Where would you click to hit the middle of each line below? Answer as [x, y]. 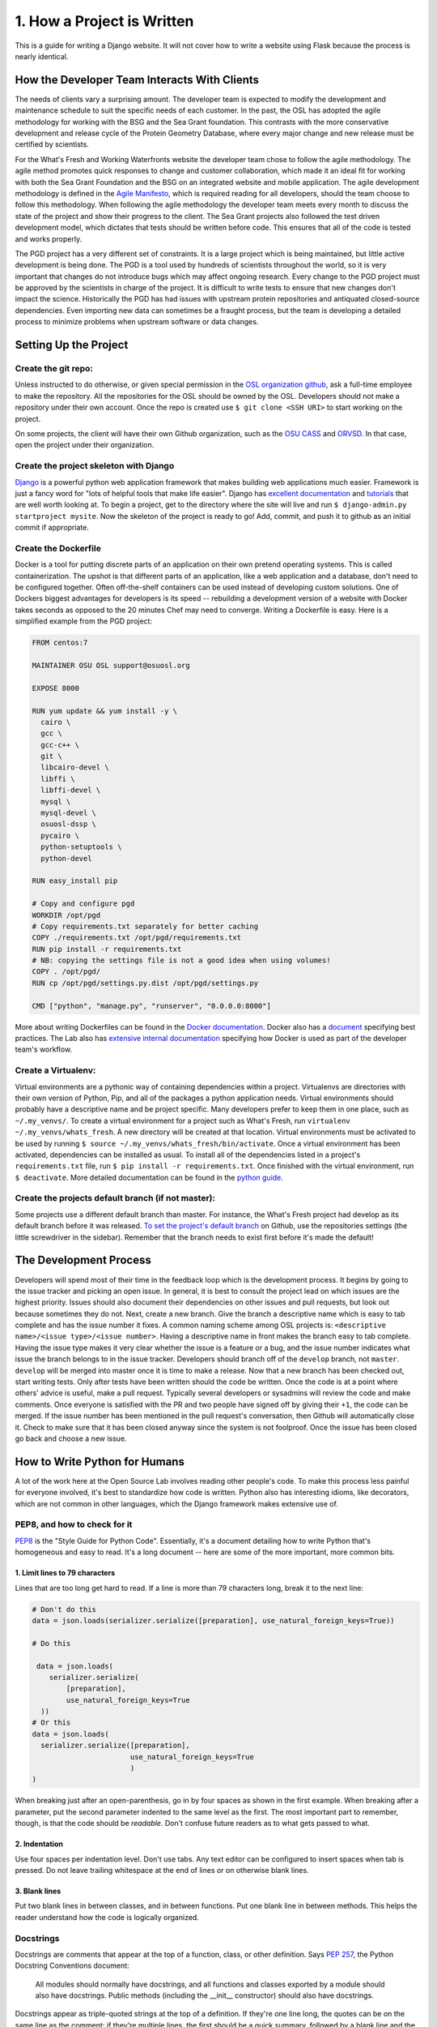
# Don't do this [64, 1609]
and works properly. [49, 238]
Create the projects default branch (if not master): [115, 1198]
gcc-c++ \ [60, 745]
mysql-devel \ [69, 813]
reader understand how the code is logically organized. [107, 1917]
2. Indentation [39, 1844]
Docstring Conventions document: [72, 1965]
